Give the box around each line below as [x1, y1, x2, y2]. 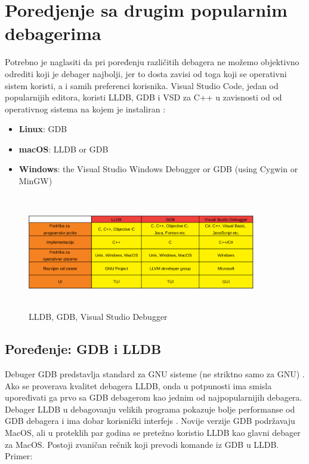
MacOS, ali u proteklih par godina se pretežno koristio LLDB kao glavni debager [5, 426, 301, 438]
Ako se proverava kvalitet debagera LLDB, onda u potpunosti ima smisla [5, 379, 272, 392]
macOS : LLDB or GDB [18, 142, 109, 155]
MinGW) [18, 175, 52, 187]
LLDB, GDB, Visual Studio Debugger [29, 310, 168, 323]
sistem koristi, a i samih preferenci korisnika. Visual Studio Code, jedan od [5, 79, 279, 91]
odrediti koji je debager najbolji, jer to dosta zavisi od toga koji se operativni [5, 67, 287, 80]
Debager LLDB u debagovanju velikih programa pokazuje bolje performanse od [5, 402, 295, 415]
